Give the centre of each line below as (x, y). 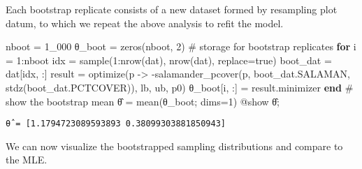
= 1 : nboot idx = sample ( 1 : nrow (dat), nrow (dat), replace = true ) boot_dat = (169, 60)
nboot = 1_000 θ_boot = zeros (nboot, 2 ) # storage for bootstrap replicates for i (181, 46)
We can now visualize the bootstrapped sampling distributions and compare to (174, 146)
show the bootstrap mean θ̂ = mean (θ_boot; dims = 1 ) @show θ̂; (143, 101)
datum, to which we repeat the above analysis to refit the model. (145, 23)
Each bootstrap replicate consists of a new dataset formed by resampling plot (172, 9)
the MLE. (27, 160)
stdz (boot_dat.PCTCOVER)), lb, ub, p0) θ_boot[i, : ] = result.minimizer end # (180, 87)
